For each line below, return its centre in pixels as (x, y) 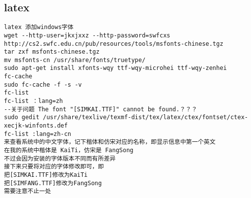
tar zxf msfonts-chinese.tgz (52, 52)
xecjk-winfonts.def (36, 126)
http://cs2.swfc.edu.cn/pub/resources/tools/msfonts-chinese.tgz (114, 44)
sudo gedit (22, 117)
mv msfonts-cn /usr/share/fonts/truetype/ (75, 60)
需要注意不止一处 (28, 191)
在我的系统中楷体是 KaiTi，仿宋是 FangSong (69, 150)
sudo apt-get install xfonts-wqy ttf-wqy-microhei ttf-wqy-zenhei (116, 68)
